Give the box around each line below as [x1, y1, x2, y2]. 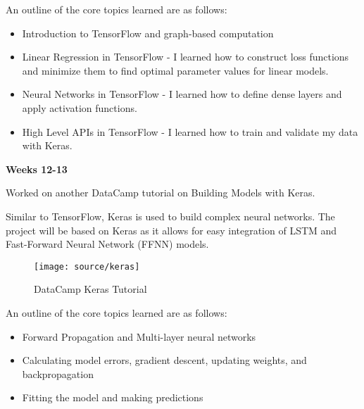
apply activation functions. [22, 100, 137, 115]
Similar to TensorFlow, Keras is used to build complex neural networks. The [6, 208, 335, 223]
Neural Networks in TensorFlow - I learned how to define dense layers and [22, 87, 342, 101]
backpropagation [22, 366, 94, 381]
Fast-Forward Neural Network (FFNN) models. [6, 237, 209, 251]
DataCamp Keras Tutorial [34, 282, 147, 296]
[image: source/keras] [34, 261, 140, 272]
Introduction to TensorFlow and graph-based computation [22, 25, 274, 40]
